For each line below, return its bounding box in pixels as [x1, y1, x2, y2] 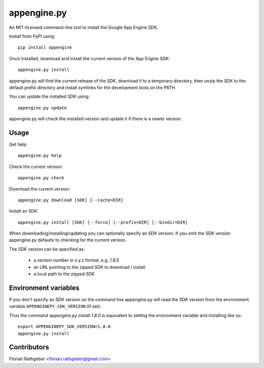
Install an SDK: [9, 208, 39, 214]
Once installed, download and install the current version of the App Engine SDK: [9, 55, 170, 61]
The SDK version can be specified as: [9, 246, 85, 252]
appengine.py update [18, 105, 67, 110]
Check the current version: [9, 164, 63, 170]
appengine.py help [18, 153, 62, 158]
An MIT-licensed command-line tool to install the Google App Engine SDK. [9, 24, 158, 30]
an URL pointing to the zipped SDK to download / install [33, 264, 145, 270]
